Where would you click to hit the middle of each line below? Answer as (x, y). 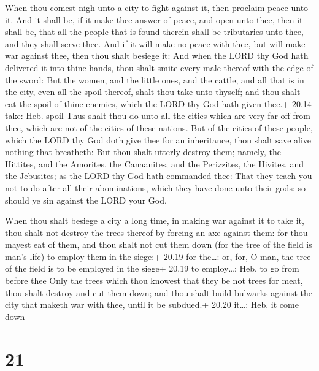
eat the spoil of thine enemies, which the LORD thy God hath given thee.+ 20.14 (158, 103)
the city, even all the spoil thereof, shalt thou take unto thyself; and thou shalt (153, 92)
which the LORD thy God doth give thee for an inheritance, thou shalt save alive (158, 140)
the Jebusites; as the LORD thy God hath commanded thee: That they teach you (159, 176)
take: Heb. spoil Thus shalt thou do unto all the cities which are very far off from (158, 116)
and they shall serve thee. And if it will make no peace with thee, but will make (155, 43)
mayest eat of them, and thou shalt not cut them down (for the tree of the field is (159, 244)
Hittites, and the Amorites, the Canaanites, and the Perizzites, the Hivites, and (155, 163)
